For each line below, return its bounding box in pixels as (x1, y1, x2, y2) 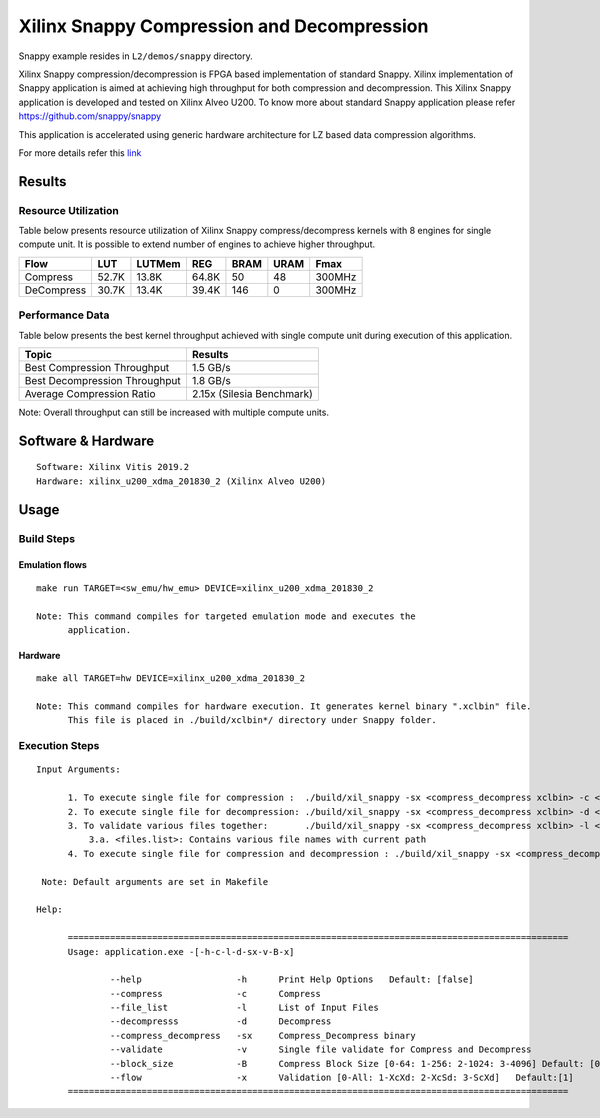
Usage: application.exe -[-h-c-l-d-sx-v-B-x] (67, 946, 295, 957)
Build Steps (18, 531, 75, 545)
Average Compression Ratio (24, 386, 156, 400)
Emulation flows (18, 559, 87, 571)
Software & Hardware (18, 432, 155, 449)
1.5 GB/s (191, 360, 231, 374)
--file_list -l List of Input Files (110, 1002, 379, 1014)
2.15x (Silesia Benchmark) (191, 386, 314, 400)
